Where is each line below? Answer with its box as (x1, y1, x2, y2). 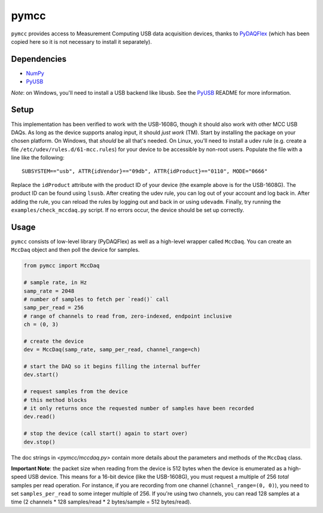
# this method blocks (23, 396, 87, 403)
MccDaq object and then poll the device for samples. (11, 246, 140, 254)
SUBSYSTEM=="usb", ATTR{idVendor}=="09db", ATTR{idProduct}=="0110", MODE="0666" (22, 168, 268, 175)
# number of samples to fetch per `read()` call (23, 295, 169, 303)
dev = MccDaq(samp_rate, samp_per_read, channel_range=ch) (23, 346, 200, 353)
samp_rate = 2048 (23, 288, 75, 294)
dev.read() (23, 414, 56, 420)
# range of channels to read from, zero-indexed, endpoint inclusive (23, 312, 232, 319)
